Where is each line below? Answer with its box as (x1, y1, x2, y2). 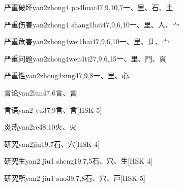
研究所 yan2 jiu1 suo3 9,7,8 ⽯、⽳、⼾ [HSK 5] (4, 172, 145, 183)
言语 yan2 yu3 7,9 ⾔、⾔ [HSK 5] (4, 104, 102, 115)
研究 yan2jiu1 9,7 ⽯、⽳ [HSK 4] (4, 138, 100, 149)
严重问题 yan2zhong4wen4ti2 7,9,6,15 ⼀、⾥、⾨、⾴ (4, 53, 167, 64)
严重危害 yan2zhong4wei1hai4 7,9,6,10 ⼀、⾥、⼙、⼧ (4, 36, 169, 47)
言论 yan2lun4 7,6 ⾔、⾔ (4, 87, 77, 98)
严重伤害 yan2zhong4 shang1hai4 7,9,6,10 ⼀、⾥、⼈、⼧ (4, 19, 179, 29)
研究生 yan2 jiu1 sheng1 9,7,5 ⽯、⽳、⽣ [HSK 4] (4, 155, 152, 166)
